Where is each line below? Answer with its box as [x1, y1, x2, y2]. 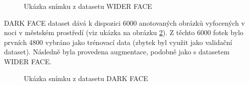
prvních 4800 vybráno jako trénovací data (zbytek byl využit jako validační [4, 37, 232, 47]
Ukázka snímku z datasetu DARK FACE [24, 73, 148, 83]
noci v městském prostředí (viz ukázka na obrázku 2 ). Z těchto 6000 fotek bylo [4, 27, 244, 38]
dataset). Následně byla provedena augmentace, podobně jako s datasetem [4, 46, 230, 57]
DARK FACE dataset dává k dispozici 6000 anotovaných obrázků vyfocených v [4, 17, 245, 28]
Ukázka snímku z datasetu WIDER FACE [24, 1, 152, 11]
